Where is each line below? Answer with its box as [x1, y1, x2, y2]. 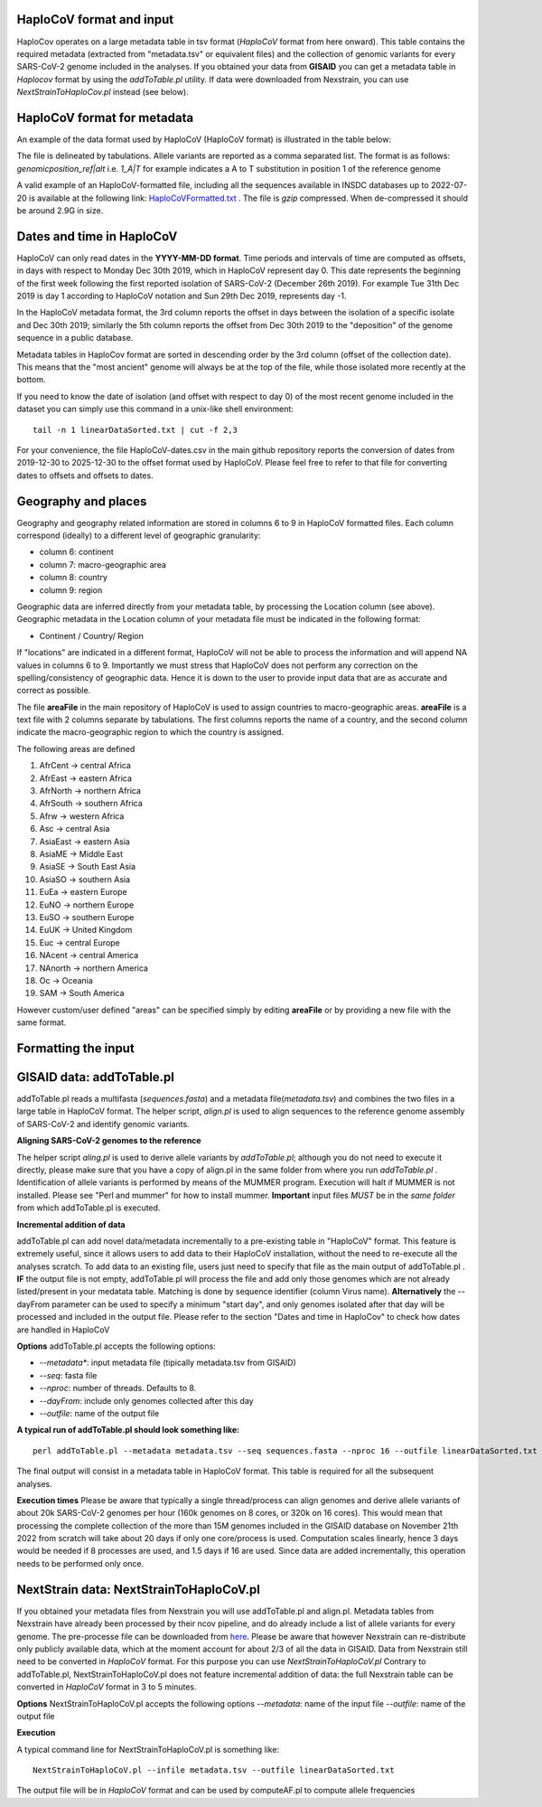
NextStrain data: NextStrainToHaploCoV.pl [16, 1582, 261, 1597]
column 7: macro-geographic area [39, 559, 167, 569]
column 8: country [39, 572, 108, 583]
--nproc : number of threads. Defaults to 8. [39, 1383, 197, 1394]
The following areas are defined [16, 743, 135, 754]
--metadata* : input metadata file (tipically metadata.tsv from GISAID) [39, 1357, 297, 1369]
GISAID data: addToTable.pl [16, 1069, 175, 1085]
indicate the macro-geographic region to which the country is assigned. [16, 727, 285, 738]
